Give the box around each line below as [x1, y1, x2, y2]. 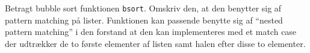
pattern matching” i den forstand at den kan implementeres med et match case [5, 25, 297, 38]
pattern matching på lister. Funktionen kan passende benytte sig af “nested [5, 13, 283, 26]
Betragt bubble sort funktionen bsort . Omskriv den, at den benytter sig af [5, 2, 282, 14]
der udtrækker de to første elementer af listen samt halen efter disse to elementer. [5, 37, 306, 49]
